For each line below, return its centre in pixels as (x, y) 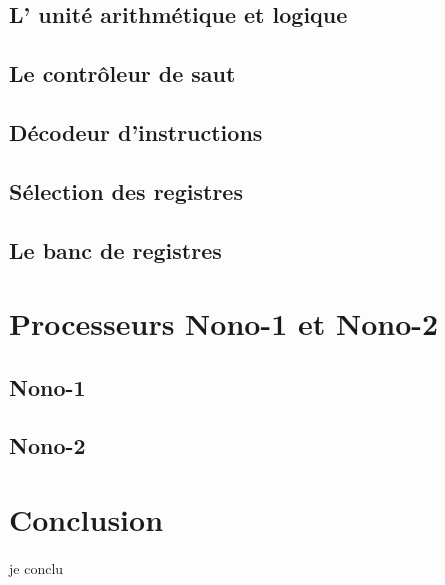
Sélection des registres (126, 190)
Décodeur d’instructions (136, 131)
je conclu (36, 567)
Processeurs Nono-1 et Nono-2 (224, 323)
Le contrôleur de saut (122, 73)
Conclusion (86, 519)
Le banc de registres (115, 249)
